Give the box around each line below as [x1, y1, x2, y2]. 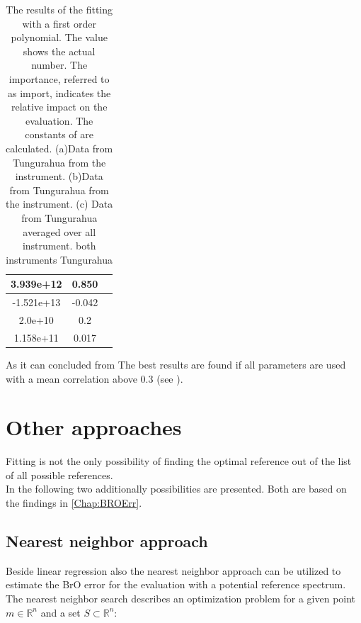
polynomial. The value [11, 30, 108, 45]
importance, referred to [8, 71, 110, 86]
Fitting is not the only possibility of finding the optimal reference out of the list [6, 454, 352, 468]
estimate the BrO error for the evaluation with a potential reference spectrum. [6, 577, 346, 592]
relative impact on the [11, 99, 108, 114]
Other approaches [6, 412, 182, 442]
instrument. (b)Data [15, 169, 103, 184]
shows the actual [23, 43, 96, 58]
